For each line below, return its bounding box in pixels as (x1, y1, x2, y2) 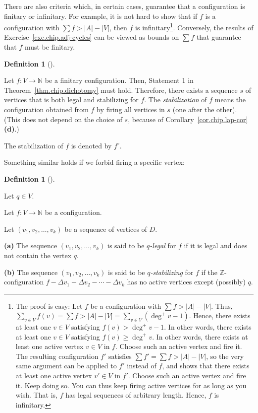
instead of (127, 360, 156, 371)
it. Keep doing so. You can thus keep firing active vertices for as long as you (15, 380, 247, 390)
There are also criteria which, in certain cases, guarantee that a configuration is (4, 1, 245, 11)
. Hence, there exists (189, 310, 251, 321)
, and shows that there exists (162, 360, 250, 371)
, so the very (206, 350, 244, 361)
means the (214, 94, 246, 105)
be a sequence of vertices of (64, 223, 147, 234)
